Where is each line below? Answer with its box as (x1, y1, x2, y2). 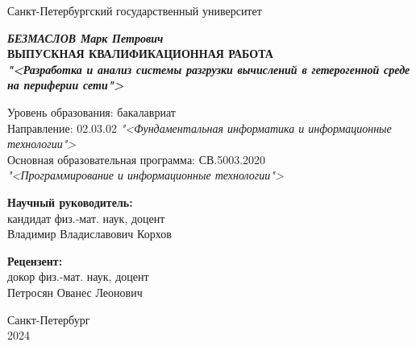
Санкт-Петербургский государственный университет (7, 2, 262, 19)
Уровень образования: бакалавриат (7, 103, 176, 120)
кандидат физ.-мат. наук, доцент (7, 209, 165, 226)
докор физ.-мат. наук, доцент (7, 268, 149, 285)
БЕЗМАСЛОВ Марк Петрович (7, 29, 164, 46)
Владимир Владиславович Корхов (7, 225, 172, 242)
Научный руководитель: (7, 193, 133, 210)
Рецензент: (7, 252, 63, 269)
